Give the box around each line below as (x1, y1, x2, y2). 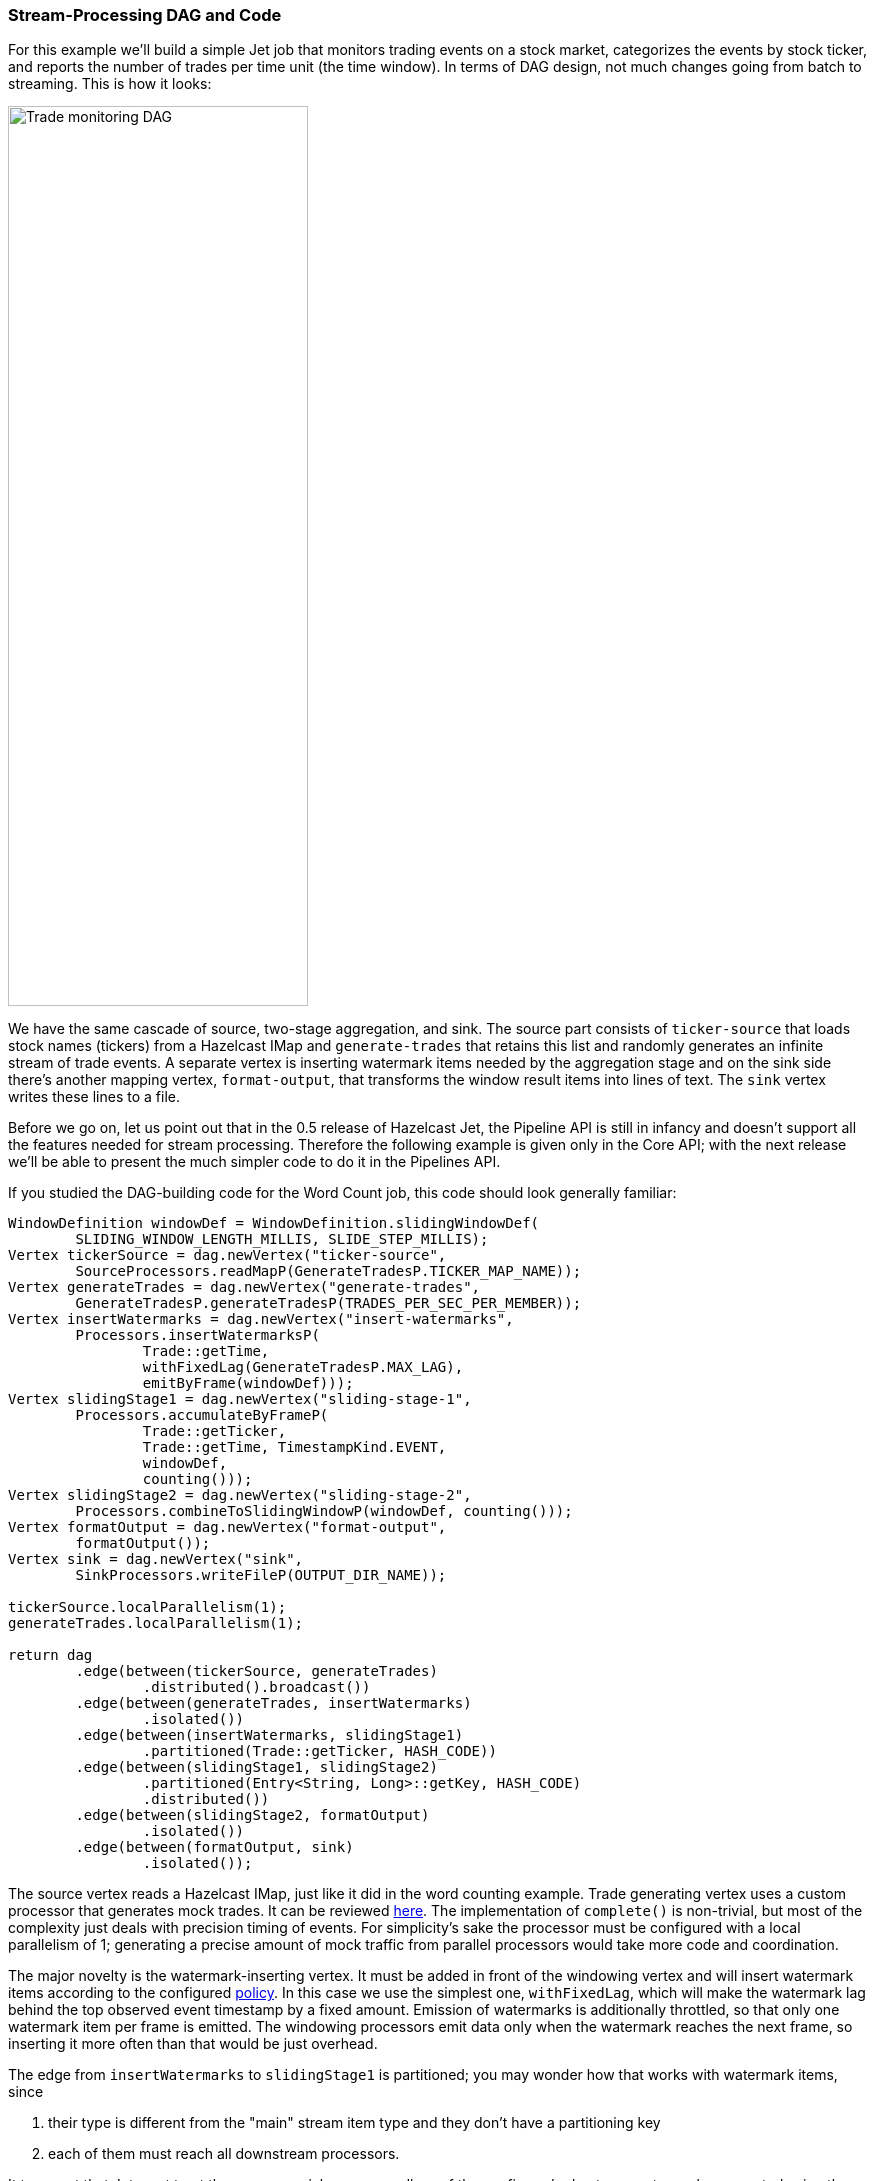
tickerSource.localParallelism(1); (8, 1599, 287, 1616)
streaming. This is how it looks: (8, 75, 212, 93)
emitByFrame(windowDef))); (142, 1375, 354, 1392)
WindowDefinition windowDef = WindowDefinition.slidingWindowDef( (8, 1215, 540, 1232)
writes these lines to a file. (8, 1088, 180, 1106)
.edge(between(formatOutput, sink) (75, 1839, 354, 1856)
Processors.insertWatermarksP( (75, 1327, 320, 1344)
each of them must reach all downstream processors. (48, 2145, 400, 2163)
